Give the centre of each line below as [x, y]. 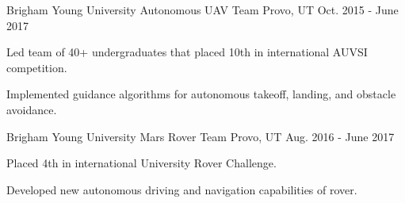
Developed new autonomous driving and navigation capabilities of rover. [182, 189]
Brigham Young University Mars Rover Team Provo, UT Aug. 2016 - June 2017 [201, 136]
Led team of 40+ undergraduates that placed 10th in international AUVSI [187, 52]
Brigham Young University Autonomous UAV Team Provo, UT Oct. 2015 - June [202, 10]
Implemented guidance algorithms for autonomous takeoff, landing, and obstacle [201, 94]
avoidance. [32, 109]
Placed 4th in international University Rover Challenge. [141, 163]
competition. [37, 67]
